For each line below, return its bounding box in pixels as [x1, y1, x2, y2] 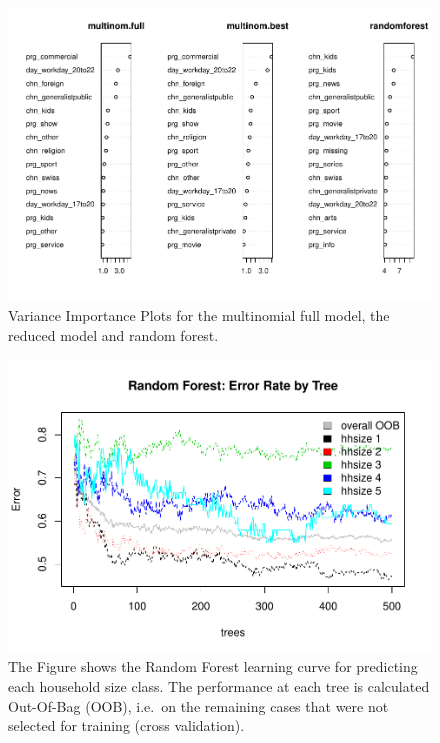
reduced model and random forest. [8, 324, 219, 345]
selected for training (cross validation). [8, 715, 245, 736]
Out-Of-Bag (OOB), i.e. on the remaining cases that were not [8, 695, 389, 716]
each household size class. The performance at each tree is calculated [8, 676, 430, 697]
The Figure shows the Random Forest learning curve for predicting [8, 656, 418, 677]
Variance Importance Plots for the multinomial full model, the [8, 305, 390, 326]
